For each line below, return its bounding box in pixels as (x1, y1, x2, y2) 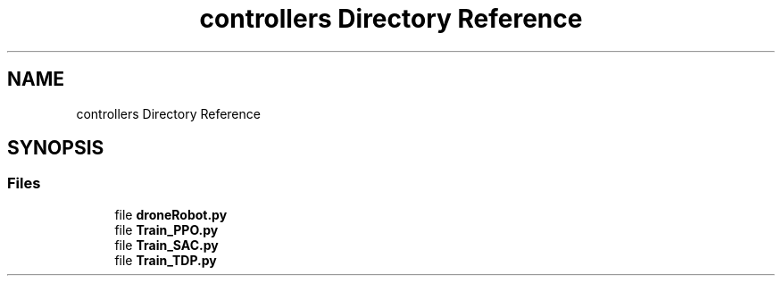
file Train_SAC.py (114, 237, 219, 253)
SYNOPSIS (7, 137, 104, 160)
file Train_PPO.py (114, 221, 219, 237)
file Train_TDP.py (114, 252, 217, 268)
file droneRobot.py (114, 206, 228, 222)
